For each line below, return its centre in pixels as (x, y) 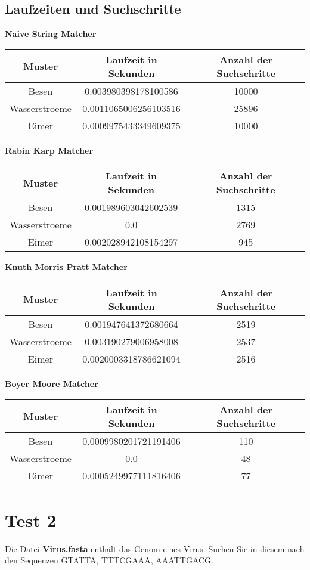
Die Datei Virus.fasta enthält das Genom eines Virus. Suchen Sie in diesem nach (155, 548)
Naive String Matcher (51, 34)
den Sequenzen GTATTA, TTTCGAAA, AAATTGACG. (109, 560)
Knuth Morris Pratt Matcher (66, 267)
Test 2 (31, 520)
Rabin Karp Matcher (49, 150)
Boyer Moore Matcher (52, 383)
